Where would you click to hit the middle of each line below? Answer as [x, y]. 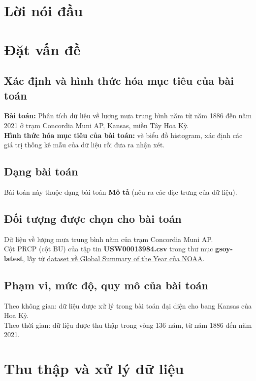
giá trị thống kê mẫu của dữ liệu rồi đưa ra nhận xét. [84, 145]
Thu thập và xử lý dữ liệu [94, 368]
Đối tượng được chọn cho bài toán [93, 218]
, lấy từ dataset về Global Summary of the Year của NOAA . [114, 258]
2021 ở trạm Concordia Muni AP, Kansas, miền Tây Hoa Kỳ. [96, 125]
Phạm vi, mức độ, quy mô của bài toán [106, 285]
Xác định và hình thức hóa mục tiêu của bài [119, 81]
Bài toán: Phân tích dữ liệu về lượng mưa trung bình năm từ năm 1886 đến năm [128, 116]
